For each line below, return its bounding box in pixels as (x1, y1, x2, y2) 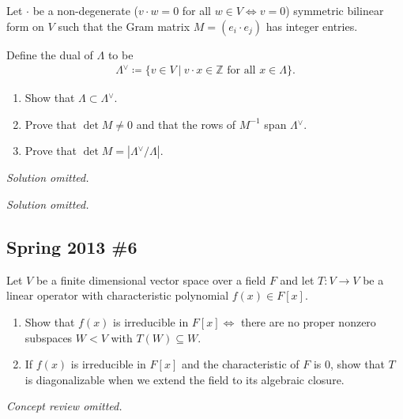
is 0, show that (313, 356, 385, 372)
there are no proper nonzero (240, 314, 376, 330)
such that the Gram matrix (58, 17, 190, 34)
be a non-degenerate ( (32, 2, 139, 18)
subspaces (24, 329, 73, 345)
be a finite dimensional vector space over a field (36, 271, 266, 288)
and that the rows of (136, 115, 236, 132)
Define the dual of (6, 46, 93, 62)
